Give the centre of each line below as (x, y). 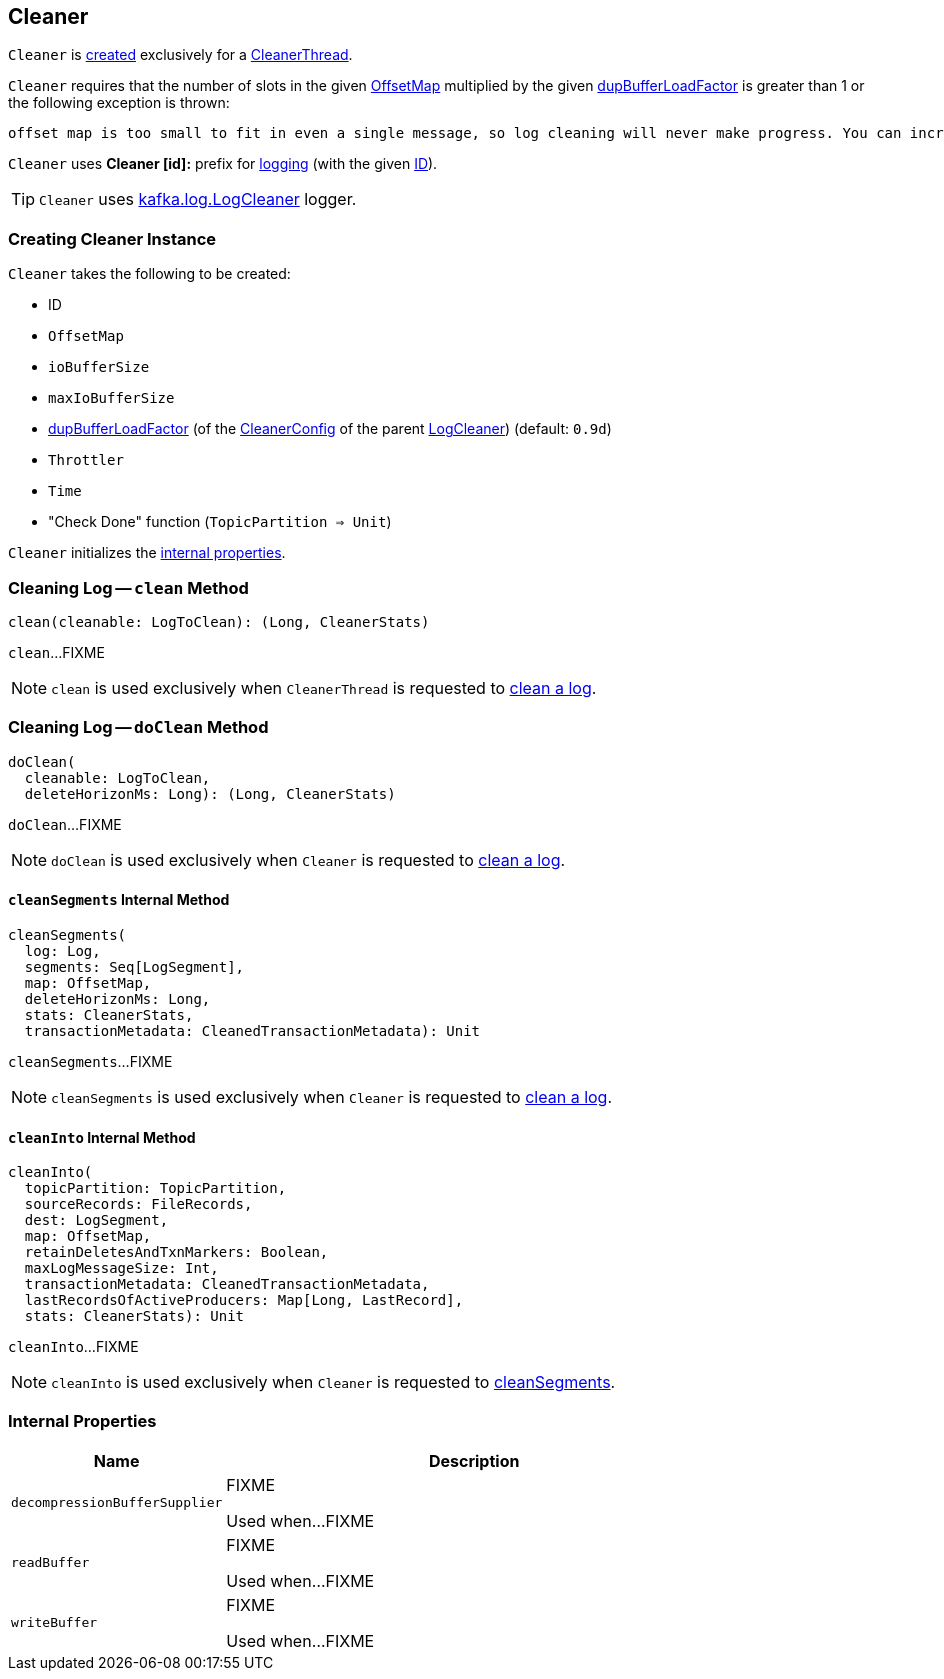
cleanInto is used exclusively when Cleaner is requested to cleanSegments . (333, 1382)
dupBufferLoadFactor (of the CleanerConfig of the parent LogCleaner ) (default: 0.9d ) (330, 429)
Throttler (86, 460)
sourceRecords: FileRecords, (138, 1204)
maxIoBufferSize (111, 398)
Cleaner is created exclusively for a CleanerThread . (180, 55)
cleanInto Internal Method (102, 1137)
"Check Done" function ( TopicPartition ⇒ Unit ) (220, 522)
